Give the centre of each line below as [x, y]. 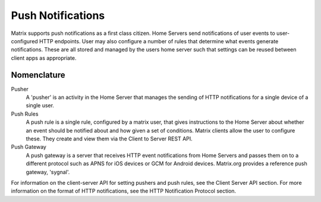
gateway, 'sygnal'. [48, 172]
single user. [40, 105]
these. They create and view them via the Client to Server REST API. [109, 139]
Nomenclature [38, 75]
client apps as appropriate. [44, 58]
